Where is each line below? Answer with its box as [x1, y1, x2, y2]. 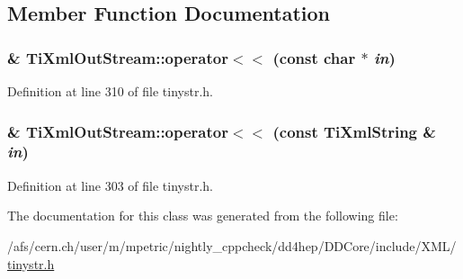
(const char [272, 46, 356, 68]
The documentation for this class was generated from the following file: [7, 206, 398, 225]
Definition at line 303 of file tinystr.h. [7, 175, 214, 194]
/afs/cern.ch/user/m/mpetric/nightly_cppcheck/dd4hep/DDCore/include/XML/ [7, 236, 457, 255]
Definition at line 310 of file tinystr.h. [7, 82, 214, 100]
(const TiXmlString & [272, 120, 436, 142]
